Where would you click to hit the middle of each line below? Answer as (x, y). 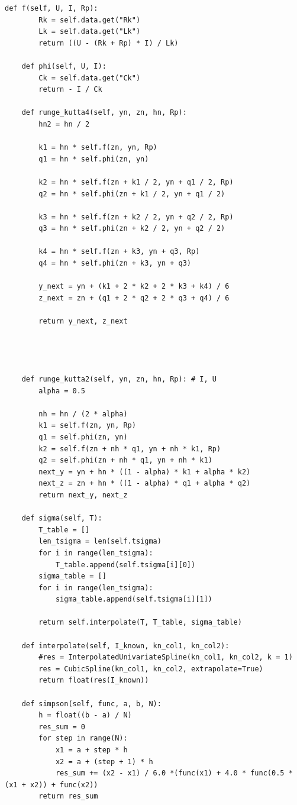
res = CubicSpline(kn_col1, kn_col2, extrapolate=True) (151, 669)
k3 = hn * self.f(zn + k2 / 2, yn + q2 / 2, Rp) (136, 217)
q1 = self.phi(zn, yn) (83, 437)
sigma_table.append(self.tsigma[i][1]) (134, 599)
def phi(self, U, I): (64, 66)
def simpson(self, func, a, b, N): (91, 704)
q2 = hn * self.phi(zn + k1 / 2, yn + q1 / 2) (132, 194)
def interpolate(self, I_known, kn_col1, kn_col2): (125, 646)
